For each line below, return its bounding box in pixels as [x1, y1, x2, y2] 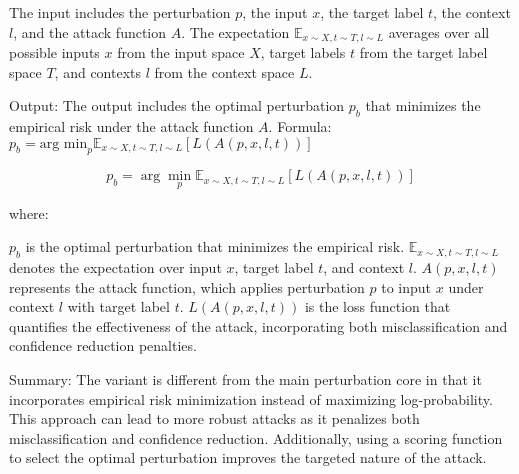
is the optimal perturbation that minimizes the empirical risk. [25, 236, 405, 257]
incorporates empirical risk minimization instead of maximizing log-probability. [9, 388, 493, 409]
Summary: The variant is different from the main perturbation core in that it [9, 369, 482, 389]
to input [381, 276, 432, 297]
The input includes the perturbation [9, 2, 231, 22]
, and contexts [54, 61, 142, 82]
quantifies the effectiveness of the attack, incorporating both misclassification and [9, 315, 508, 336]
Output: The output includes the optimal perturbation [9, 95, 345, 116]
